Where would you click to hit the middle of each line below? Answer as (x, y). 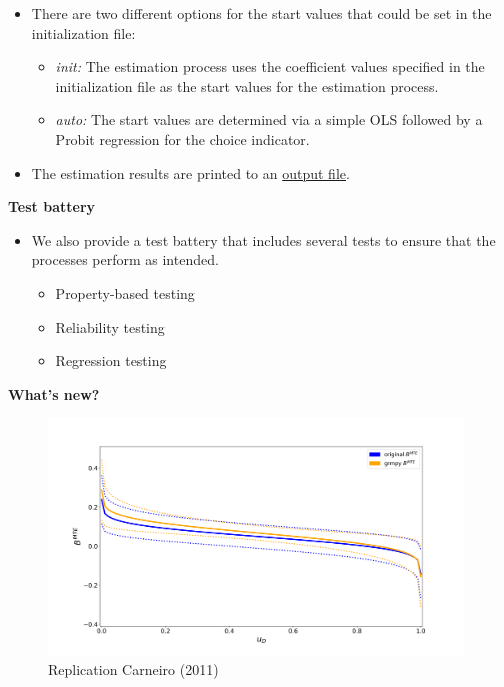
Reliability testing (110, 326)
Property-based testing (125, 292)
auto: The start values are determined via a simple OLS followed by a (269, 119)
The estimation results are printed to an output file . (190, 172)
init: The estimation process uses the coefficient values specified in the (270, 66)
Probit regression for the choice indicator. (182, 138)
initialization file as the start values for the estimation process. (247, 85)
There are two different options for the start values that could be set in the (261, 13)
